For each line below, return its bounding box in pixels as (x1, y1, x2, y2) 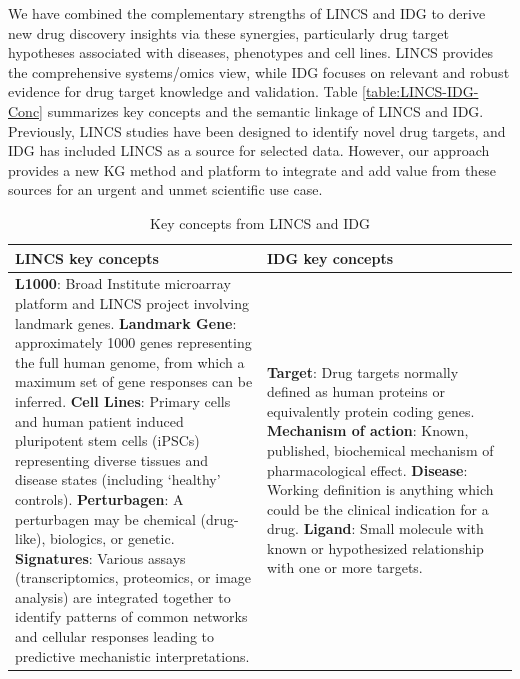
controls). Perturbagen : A (15, 488, 184, 509)
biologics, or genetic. (49, 528, 175, 549)
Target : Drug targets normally (267, 361, 459, 382)
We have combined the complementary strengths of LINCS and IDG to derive (8, 3, 486, 23)
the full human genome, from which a (15, 351, 245, 372)
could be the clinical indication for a (267, 498, 489, 519)
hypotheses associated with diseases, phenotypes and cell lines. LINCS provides (8, 42, 494, 63)
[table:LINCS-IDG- (362, 81, 479, 102)
